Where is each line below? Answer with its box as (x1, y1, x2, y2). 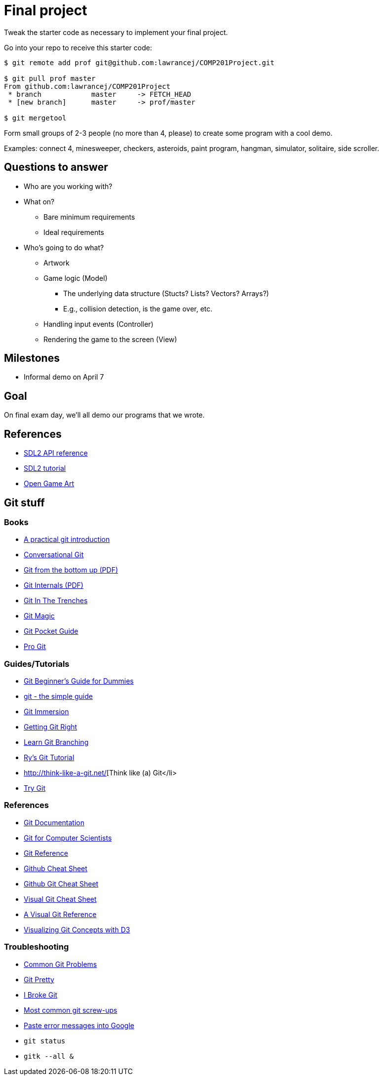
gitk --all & (24, 1052, 74, 1060)
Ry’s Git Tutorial (24, 753, 75, 762)
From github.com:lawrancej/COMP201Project (4, 82, 171, 90)
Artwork (43, 258, 70, 267)
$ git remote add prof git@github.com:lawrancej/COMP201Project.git (4, 58, 274, 67)
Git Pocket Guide (24, 627, 78, 636)
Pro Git (24, 642, 46, 651)
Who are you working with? (24, 182, 113, 191)
